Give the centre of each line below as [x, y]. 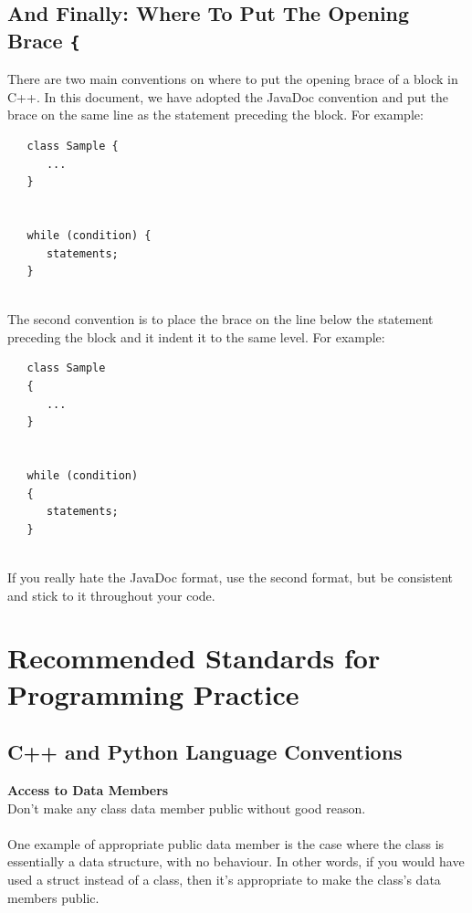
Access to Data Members [88, 789]
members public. [53, 897]
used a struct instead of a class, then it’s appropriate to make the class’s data [224, 879]
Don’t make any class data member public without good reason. [187, 808]
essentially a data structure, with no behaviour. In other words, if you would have [236, 861]
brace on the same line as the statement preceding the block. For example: [215, 115]
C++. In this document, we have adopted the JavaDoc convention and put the [228, 96]
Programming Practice [153, 693]
